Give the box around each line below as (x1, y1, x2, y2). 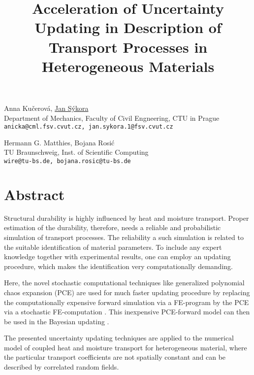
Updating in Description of (34, 17, 222, 37)
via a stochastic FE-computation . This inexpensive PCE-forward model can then (4, 307, 250, 317)
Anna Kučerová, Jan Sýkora (4, 102, 89, 113)
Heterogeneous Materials (41, 56, 215, 76)
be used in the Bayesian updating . (4, 316, 109, 326)
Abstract (4, 184, 65, 204)
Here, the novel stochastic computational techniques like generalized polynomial (4, 277, 245, 288)
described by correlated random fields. (4, 362, 119, 372)
